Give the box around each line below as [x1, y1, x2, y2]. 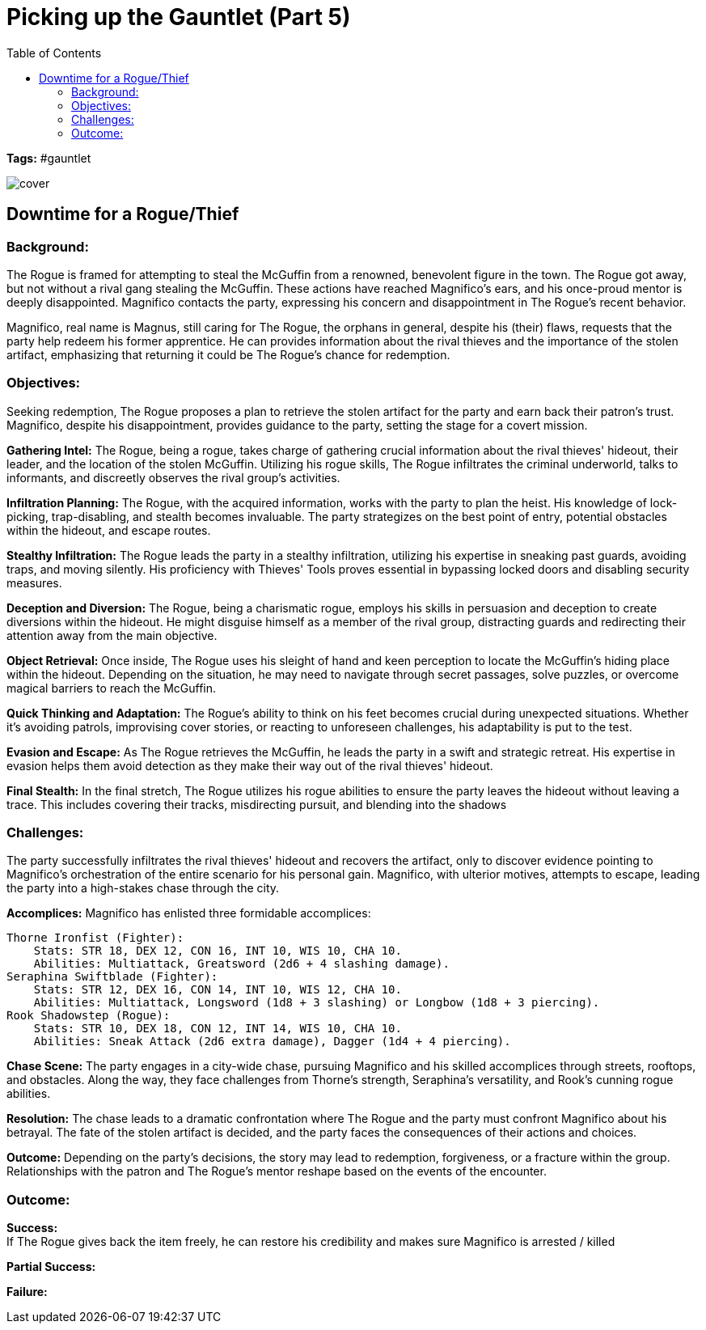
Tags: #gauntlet [6, 150, 91, 165]
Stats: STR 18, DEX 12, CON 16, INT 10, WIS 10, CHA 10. [33, 944, 402, 958]
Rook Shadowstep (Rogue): [6, 1009, 171, 1023]
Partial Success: [6, 1260, 96, 1274]
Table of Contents [6, 45, 102, 60]
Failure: [6, 1285, 48, 1299]
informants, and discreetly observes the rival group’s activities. [6, 470, 340, 485]
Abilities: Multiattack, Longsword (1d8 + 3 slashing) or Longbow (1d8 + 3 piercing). [33, 996, 600, 1010]
